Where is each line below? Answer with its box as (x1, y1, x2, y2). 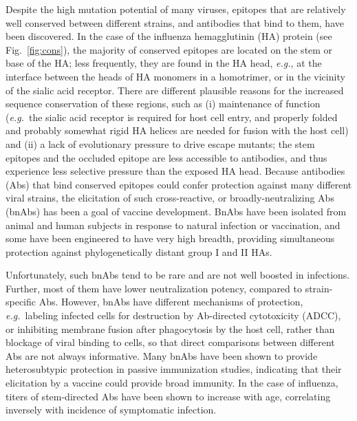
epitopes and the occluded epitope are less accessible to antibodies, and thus (6, 150, 327, 164)
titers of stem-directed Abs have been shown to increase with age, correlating (6, 389, 331, 403)
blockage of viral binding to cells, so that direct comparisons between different (6, 335, 335, 349)
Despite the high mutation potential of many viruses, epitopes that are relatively (6, 2, 346, 16)
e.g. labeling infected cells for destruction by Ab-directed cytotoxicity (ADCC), (6, 308, 341, 323)
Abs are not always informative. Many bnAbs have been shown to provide (6, 348, 318, 363)
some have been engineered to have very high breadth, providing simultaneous (6, 231, 335, 246)
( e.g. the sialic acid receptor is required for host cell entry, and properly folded (6, 109, 338, 124)
